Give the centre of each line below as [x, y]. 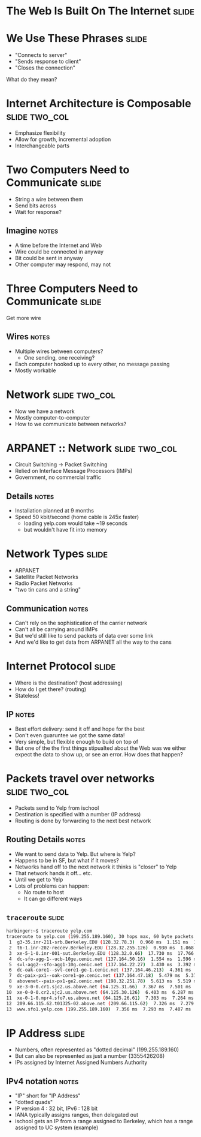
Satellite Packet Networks [47, 577]
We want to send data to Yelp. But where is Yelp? [75, 854]
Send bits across [36, 206]
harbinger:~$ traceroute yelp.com [49, 931]
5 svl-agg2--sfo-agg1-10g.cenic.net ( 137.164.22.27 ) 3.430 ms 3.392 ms [104, 964]
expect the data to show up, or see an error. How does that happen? [99, 754]
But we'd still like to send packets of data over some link [84, 636]
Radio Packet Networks [44, 583]
